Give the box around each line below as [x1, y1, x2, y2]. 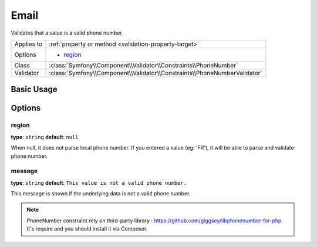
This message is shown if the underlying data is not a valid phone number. [11, 190, 191, 197]
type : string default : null [11, 133, 79, 140]
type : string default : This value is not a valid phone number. [11, 179, 187, 186]
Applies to [14, 40, 43, 48]
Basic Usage [11, 84, 58, 94]
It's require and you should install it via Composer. [26, 225, 148, 232]
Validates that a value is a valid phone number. [11, 29, 123, 36]
